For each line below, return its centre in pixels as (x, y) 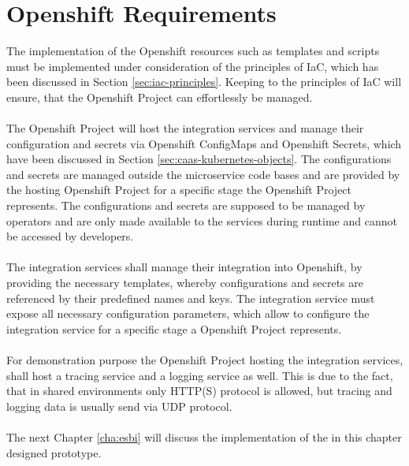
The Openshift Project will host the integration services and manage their (185, 128)
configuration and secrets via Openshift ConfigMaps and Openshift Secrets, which (204, 143)
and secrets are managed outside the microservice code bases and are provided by (203, 174)
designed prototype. (54, 452)
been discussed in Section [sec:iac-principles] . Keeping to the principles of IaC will (204, 82)
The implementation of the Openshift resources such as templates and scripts (193, 51)
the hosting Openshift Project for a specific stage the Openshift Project (179, 190)
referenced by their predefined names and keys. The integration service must (191, 298)
